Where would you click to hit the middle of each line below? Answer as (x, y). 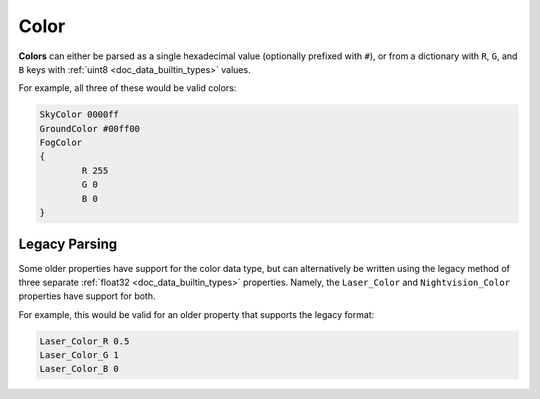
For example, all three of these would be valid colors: (127, 88)
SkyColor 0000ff (79, 114)
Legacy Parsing (68, 244)
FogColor (61, 143)
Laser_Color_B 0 (79, 369)
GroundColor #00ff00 (89, 128)
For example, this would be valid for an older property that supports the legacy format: (196, 314)
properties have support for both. (87, 296)
